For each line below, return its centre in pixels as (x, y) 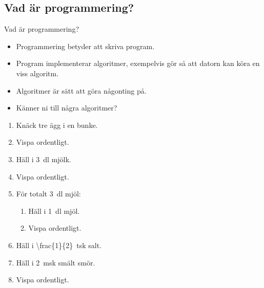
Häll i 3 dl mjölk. (44, 159)
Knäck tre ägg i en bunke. (57, 125)
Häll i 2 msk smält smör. (56, 262)
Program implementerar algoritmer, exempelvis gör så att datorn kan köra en (138, 63)
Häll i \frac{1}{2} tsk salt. (59, 245)
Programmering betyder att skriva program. (85, 46)
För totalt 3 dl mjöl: (48, 194)
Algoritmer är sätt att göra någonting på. (81, 90)
